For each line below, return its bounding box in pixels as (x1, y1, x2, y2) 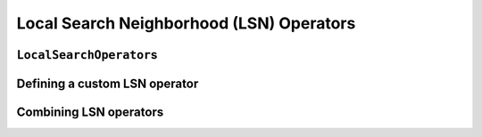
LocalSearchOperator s (16, 47, 158, 62)
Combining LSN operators (16, 105, 164, 119)
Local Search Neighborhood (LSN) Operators (16, 13, 356, 33)
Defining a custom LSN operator (16, 76, 199, 91)
